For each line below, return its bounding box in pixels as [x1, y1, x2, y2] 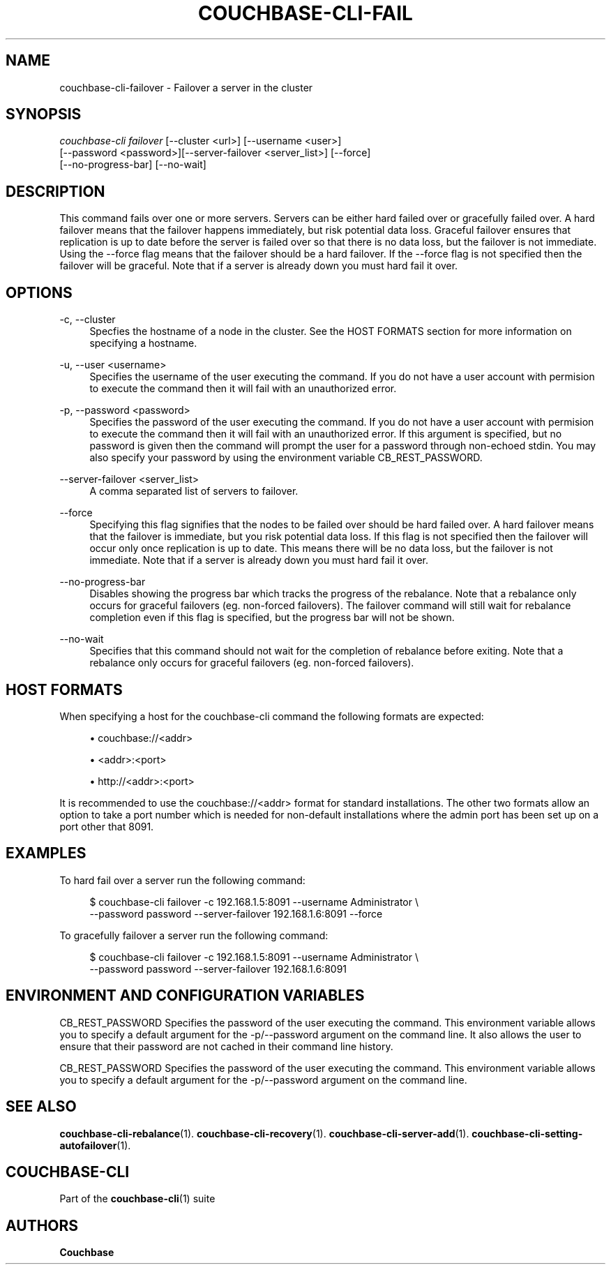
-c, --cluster [59, 313, 116, 326]
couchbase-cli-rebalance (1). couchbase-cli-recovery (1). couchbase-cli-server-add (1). [59, 1127, 469, 1140]
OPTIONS [6, 283, 73, 301]
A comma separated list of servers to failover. [89, 485, 299, 498]
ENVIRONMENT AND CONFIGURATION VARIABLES [6, 987, 365, 1005]
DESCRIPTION [6, 182, 105, 200]
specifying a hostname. [89, 337, 197, 350]
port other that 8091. [59, 820, 154, 832]
